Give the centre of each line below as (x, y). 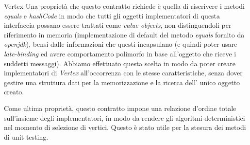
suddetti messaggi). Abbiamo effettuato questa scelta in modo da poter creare (120, 63)
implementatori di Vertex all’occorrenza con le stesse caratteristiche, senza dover (123, 73)
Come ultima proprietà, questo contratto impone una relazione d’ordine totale (120, 108)
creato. (14, 92)
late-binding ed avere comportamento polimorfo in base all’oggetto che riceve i (120, 53)
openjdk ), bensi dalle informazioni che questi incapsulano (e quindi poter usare (121, 44)
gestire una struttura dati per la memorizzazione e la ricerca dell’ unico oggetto (122, 82)
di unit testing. (26, 136)
